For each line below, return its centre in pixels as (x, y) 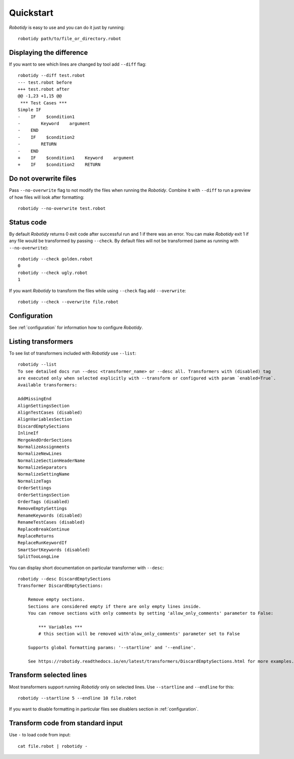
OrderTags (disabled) (44, 502)
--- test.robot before (45, 82)
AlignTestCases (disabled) (50, 412)
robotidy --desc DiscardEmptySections (64, 579)
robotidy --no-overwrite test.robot (62, 208)
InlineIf (28, 433)
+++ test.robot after (44, 89)
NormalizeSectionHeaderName (51, 460)
